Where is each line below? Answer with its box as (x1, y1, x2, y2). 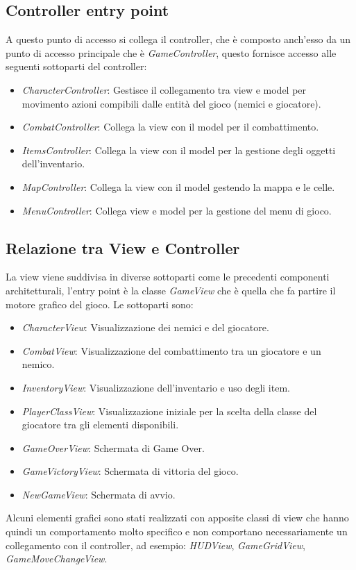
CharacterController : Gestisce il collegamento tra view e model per (22, 82, 307, 97)
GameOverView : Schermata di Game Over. (22, 440, 205, 455)
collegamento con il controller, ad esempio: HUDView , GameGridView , (6, 537, 305, 552)
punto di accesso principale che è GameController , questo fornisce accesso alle (6, 45, 337, 60)
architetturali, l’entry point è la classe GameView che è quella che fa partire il (6, 283, 336, 297)
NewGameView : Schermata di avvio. (22, 487, 176, 501)
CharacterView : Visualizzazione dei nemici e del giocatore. (22, 320, 269, 335)
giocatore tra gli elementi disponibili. (22, 417, 179, 432)
